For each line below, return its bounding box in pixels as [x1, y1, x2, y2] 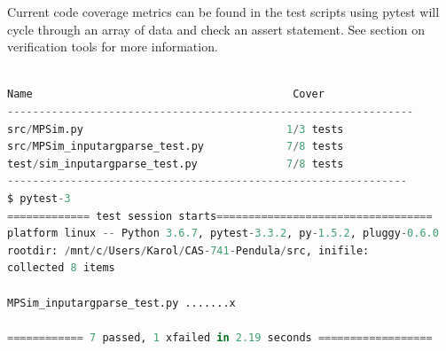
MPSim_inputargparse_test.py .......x [7, 296, 236, 309]
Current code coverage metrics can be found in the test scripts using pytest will [7, 3, 440, 20]
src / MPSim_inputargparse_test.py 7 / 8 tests [7, 140, 344, 153]
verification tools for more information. [7, 37, 218, 56]
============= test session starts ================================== [7, 209, 433, 222]
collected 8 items [7, 261, 115, 275]
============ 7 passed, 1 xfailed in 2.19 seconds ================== [7, 331, 433, 344]
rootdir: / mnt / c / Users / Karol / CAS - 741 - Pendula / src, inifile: [7, 244, 370, 257]
